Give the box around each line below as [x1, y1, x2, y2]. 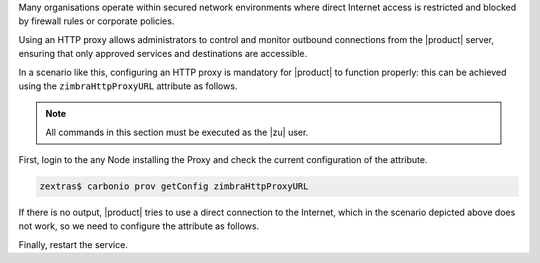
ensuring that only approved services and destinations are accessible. [18, 48, 308, 60]
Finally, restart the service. [18, 238, 129, 250]
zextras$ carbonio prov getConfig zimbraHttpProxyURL [39, 181, 309, 192]
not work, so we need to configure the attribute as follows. [18, 220, 260, 232]
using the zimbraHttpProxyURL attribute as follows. [18, 80, 238, 92]
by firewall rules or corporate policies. [18, 15, 175, 27]
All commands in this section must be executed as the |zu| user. [45, 126, 309, 138]
